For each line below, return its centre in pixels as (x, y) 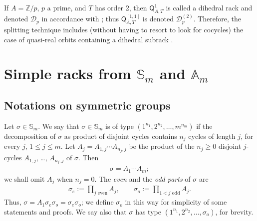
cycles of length (212, 136)
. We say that (59, 126)
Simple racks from (68, 73)
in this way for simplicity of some (176, 202)
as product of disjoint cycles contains (121, 136)
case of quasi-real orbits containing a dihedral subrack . (89, 39)
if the (204, 126)
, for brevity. (234, 211)
